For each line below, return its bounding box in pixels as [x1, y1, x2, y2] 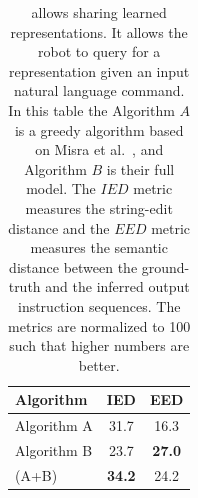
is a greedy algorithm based [14, 119, 184, 140]
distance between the [9, 256, 138, 277]
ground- [141, 256, 190, 277]
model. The [26, 178, 96, 199]
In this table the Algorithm [8, 99, 175, 120]
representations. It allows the [10, 21, 188, 42]
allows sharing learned [31, 2, 167, 22]
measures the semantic [30, 237, 168, 258]
